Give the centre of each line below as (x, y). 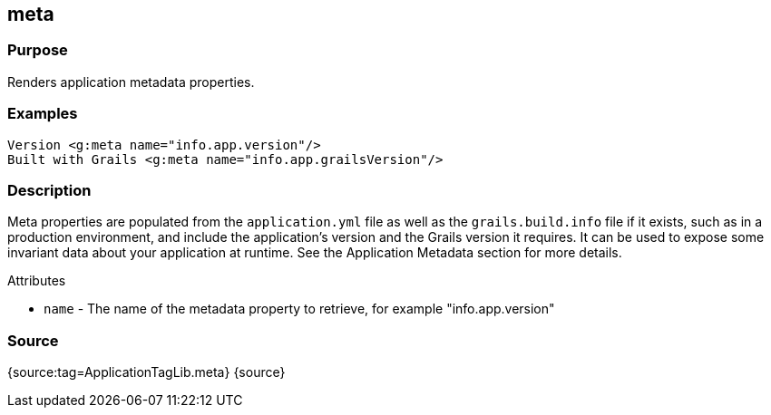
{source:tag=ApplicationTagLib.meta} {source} (146, 372)
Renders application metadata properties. (131, 82)
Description (49, 190)
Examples (43, 114)
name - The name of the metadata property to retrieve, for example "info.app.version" (299, 309)
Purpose (38, 50)
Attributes (37, 281)
